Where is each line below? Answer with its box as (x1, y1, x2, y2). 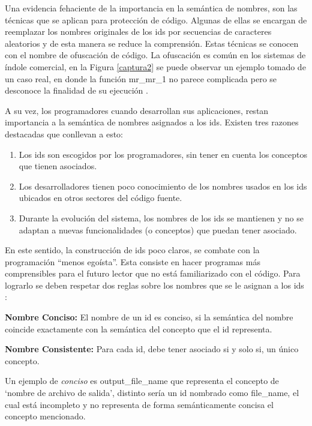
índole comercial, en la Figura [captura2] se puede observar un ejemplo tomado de (5, 60, 306, 73)
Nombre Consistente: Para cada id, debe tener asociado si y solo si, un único (5, 343, 299, 355)
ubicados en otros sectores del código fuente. (19, 191, 182, 204)
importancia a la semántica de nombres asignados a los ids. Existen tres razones (5, 116, 299, 128)
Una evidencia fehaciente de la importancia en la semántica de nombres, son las (5, 2, 298, 14)
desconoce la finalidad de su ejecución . (5, 84, 148, 97)
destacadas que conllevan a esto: (5, 127, 123, 140)
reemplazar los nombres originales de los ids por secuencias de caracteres (5, 25, 272, 38)
